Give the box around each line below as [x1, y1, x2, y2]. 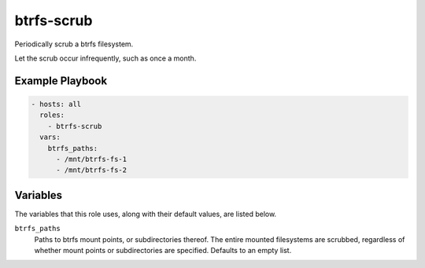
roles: [39, 111, 65, 119]
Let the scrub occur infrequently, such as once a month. [14, 53, 197, 63]
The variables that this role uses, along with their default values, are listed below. [14, 209, 277, 218]
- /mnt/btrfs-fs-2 [56, 166, 128, 174]
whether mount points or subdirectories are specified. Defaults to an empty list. [34, 245, 292, 255]
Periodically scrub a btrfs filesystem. [14, 39, 134, 49]
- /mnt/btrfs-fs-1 [56, 154, 128, 163]
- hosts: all [31, 99, 82, 108]
